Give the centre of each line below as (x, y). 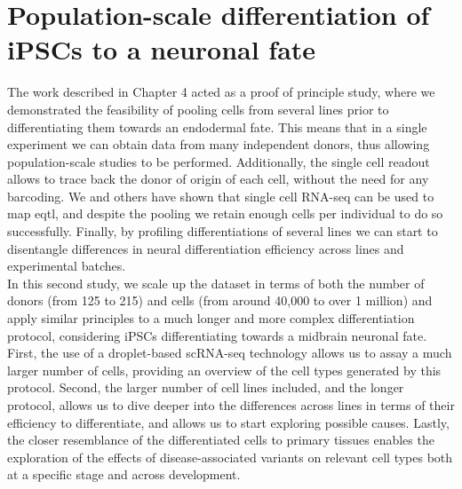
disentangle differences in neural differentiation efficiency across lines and (206, 248)
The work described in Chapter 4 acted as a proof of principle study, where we (221, 92)
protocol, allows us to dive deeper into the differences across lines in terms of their (231, 405)
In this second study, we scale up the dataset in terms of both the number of (216, 283)
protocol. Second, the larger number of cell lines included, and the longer (206, 387)
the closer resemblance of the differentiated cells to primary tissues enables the (221, 440)
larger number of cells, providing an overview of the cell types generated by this (224, 370)
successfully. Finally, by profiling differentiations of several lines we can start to (223, 231)
